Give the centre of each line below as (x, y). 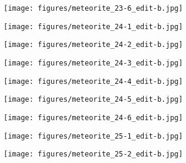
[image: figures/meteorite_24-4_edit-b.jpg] (93, 81)
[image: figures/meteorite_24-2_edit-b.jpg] (93, 45)
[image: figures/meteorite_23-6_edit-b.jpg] (93, 8)
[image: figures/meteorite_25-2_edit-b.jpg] (93, 154)
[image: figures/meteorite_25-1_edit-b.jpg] (93, 136)
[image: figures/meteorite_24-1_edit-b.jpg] (93, 26)
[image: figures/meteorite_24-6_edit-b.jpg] (93, 117)
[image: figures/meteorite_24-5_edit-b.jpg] (93, 100)
